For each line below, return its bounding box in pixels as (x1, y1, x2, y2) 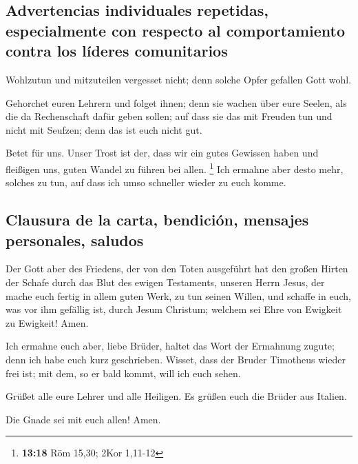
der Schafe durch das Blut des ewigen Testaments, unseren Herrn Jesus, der (6, 274, 325, 289)
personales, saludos (6, 229, 144, 250)
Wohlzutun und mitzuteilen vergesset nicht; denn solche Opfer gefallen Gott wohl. (6, 72, 352, 86)
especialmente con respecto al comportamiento (6, 19, 346, 41)
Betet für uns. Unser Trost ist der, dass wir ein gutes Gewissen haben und (6, 145, 319, 160)
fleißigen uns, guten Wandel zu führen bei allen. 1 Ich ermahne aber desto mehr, (6, 159, 344, 176)
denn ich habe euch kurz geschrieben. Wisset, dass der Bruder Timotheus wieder (6, 352, 346, 366)
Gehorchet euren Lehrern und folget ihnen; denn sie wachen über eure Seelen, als (6, 95, 347, 110)
